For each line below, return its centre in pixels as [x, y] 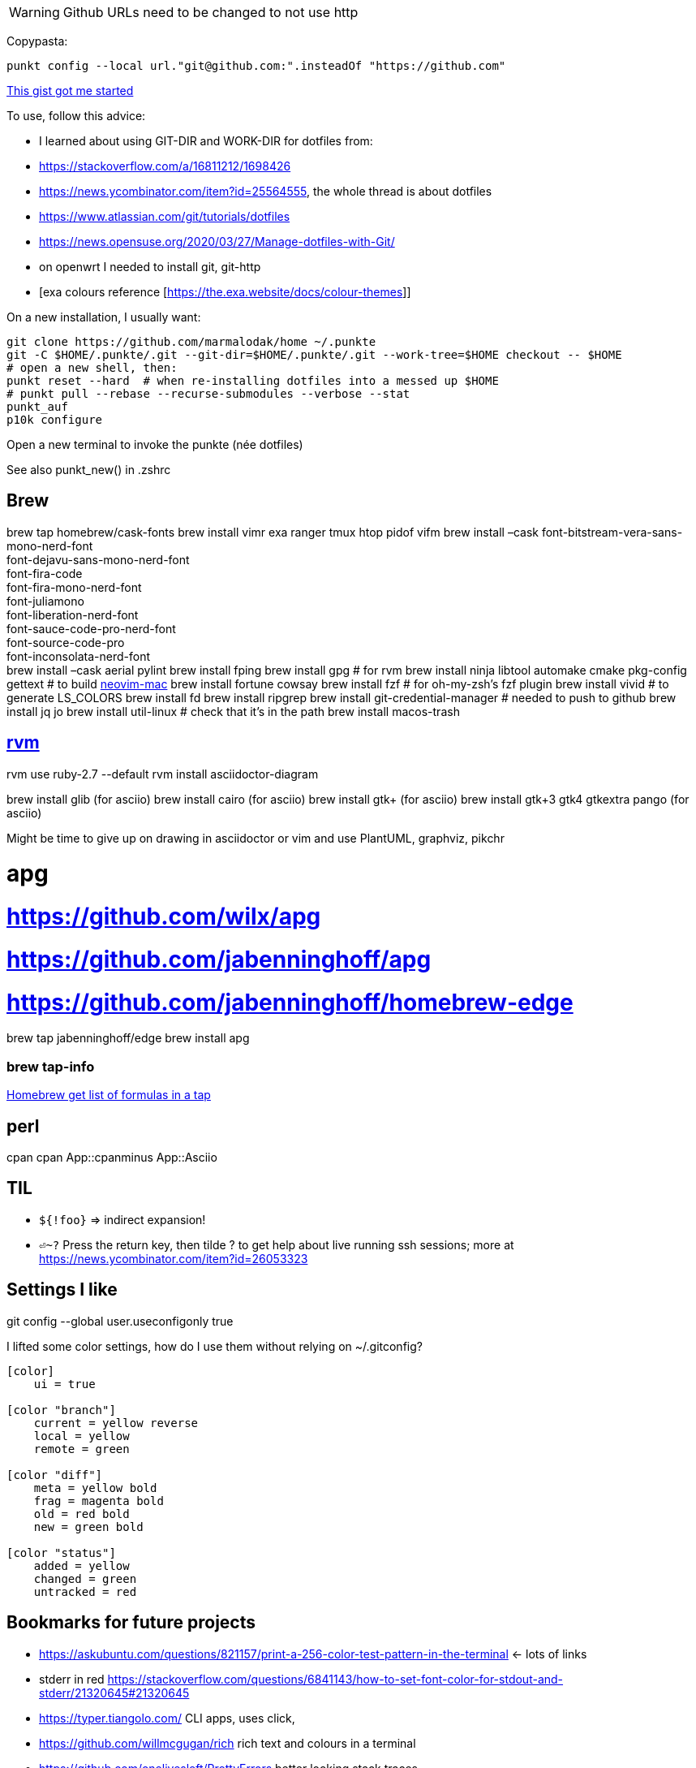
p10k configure [55, 420]
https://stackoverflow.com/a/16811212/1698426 [165, 166]
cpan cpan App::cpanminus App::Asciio [112, 1158]
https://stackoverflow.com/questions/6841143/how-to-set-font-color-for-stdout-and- [335, 1679]
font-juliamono [45, 601]
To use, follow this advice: [76, 116]
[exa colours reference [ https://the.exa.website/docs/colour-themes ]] [225, 292]
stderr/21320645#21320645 [114, 1693]
